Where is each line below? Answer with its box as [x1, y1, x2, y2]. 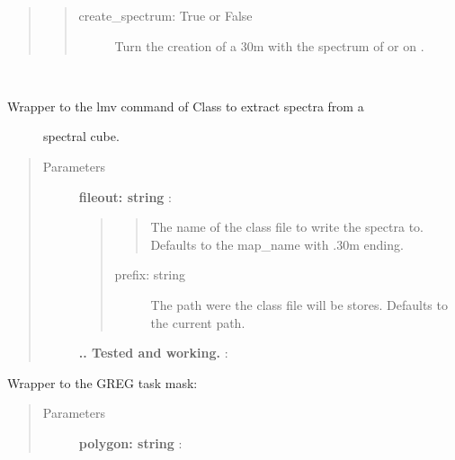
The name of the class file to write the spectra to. [150, 217, 424, 236]
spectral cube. [43, 127, 120, 146]
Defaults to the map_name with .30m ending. [150, 234, 404, 253]
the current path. [150, 313, 245, 332]
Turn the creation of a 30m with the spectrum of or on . [114, 36, 424, 55]
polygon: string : [78, 433, 183, 452]
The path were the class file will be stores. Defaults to [150, 295, 448, 314]
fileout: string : [78, 187, 172, 206]
